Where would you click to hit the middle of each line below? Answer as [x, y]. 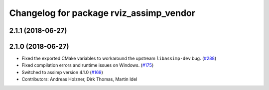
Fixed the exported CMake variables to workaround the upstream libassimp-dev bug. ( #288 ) [119, 58]
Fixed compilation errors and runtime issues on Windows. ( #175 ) [88, 65]
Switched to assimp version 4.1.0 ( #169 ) [62, 72]
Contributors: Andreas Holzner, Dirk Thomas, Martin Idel [79, 79]
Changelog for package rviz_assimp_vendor [102, 13]
